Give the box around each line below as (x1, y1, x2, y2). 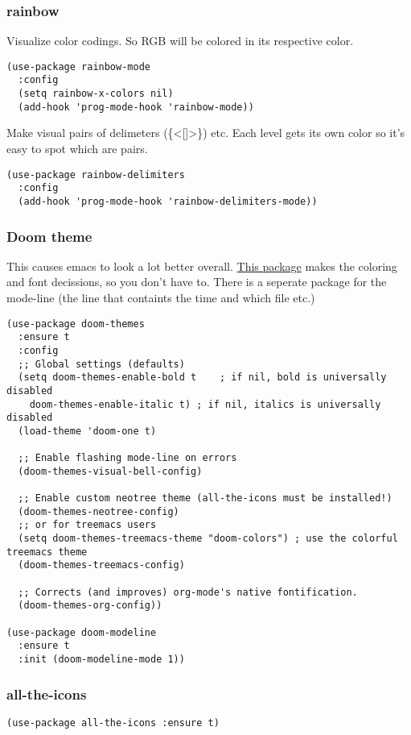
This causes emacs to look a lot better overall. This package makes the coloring (6, 257, 397, 274)
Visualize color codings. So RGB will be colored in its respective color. (6, 32, 354, 49)
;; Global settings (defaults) (18, 358, 185, 370)
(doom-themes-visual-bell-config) (18, 465, 203, 477)
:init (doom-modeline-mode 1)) (18, 654, 185, 665)
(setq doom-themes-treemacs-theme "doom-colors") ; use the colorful (18, 533, 398, 545)
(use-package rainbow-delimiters (6, 168, 185, 181)
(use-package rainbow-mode (6, 60, 150, 73)
